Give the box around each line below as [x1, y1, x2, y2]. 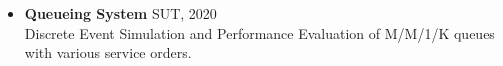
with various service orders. [24, 42, 192, 63]
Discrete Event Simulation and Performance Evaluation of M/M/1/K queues [24, 22, 495, 43]
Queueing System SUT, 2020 [24, 3, 217, 23]
